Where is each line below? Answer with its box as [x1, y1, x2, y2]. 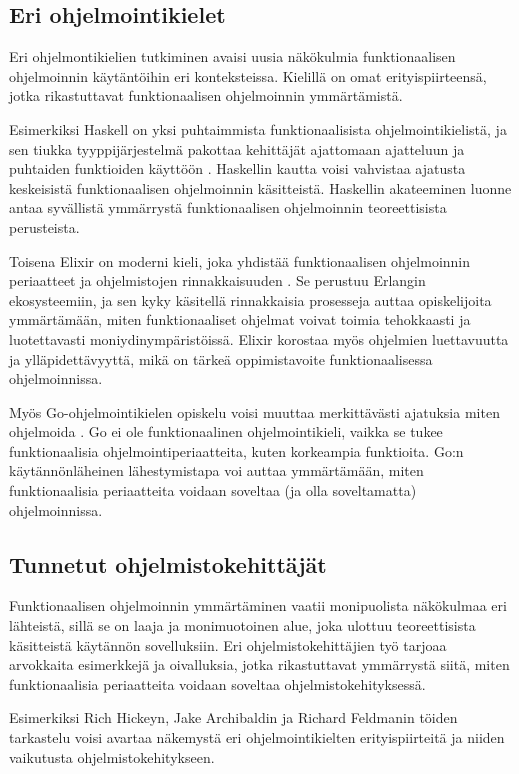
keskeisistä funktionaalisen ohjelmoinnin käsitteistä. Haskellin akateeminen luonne [9, 177, 512, 198]
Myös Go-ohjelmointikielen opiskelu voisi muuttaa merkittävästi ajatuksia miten [9, 401, 500, 422]
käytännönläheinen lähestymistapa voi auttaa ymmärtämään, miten [9, 460, 424, 481]
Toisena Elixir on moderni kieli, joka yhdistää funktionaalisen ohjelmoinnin [9, 250, 471, 271]
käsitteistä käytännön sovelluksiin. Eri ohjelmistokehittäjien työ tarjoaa [9, 634, 447, 655]
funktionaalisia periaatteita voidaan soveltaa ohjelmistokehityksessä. [9, 673, 426, 694]
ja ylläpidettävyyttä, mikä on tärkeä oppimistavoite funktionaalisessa [9, 348, 433, 369]
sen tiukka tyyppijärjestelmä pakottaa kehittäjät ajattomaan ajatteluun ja [9, 138, 465, 159]
